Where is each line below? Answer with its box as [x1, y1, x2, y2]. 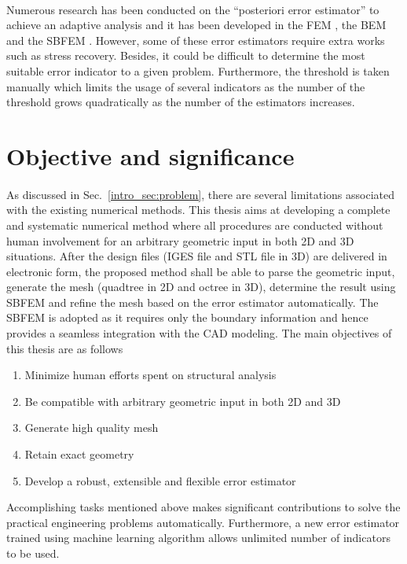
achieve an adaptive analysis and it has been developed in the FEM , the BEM [6, 17, 387, 33]
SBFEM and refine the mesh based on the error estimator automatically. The [6, 293, 379, 310]
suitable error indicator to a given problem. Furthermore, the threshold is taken [6, 62, 390, 79]
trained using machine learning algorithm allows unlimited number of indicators [6, 529, 390, 546]
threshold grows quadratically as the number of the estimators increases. [6, 94, 355, 110]
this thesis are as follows [6, 340, 123, 356]
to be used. [6, 545, 60, 561]
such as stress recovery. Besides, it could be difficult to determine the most [6, 47, 365, 64]
